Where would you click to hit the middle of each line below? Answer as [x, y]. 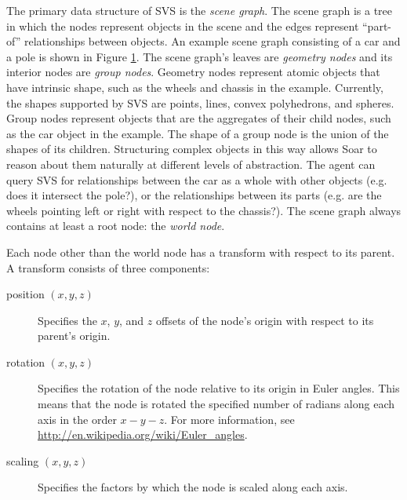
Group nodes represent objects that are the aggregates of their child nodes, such [199, 118]
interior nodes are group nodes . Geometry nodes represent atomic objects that [193, 72]
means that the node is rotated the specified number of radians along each [216, 404]
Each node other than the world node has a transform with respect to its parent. [201, 252]
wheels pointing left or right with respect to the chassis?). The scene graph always [204, 210]
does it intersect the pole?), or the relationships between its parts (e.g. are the [194, 195]
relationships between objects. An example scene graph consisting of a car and [212, 41]
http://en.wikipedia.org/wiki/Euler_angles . [143, 434]
